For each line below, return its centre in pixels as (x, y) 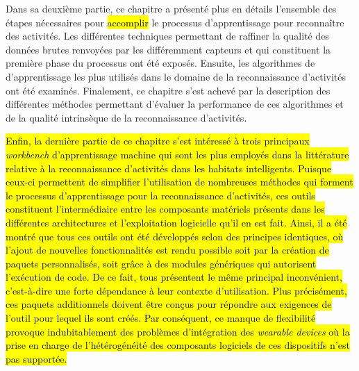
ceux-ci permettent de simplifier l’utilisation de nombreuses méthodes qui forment (179, 182)
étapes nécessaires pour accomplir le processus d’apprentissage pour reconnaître (175, 22)
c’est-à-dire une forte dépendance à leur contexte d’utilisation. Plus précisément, (176, 290)
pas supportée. (36, 358)
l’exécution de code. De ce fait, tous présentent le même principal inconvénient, (174, 277)
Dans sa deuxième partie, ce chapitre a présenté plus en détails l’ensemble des (171, 8)
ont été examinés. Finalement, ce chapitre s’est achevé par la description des (168, 90)
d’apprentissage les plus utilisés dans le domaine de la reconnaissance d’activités (176, 76)
